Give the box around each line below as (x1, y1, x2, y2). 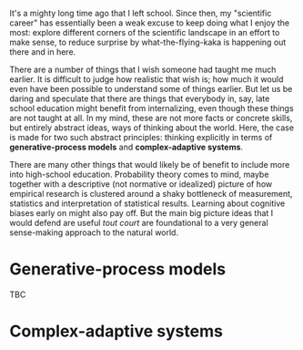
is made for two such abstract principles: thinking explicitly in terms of (9, 132, 273, 142)
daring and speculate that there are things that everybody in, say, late (9, 93, 270, 104)
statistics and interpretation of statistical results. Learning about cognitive (9, 198, 286, 209)
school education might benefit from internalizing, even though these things (9, 103, 294, 113)
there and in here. (9, 46, 76, 57)
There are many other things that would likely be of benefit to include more (9, 160, 290, 170)
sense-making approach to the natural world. (9, 227, 179, 238)
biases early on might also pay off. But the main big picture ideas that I (9, 208, 274, 218)
